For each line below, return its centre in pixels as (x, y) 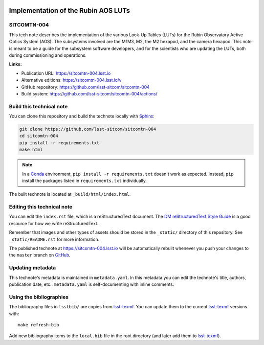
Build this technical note (38, 106)
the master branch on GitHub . (40, 255)
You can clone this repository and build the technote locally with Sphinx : (82, 116)
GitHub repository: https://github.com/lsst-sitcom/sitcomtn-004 (86, 87)
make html (31, 150)
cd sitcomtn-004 (39, 136)
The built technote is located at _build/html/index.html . (70, 194)
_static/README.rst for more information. (54, 239)
